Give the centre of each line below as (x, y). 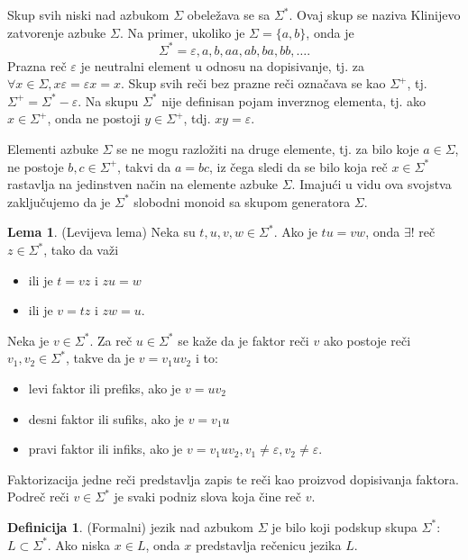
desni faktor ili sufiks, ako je (106, 418)
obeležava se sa (229, 14)
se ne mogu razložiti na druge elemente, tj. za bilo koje (268, 149)
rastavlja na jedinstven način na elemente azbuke (143, 184)
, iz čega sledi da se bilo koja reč (298, 166)
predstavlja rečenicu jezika (268, 544)
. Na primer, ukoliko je (182, 32)
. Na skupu (108, 100)
